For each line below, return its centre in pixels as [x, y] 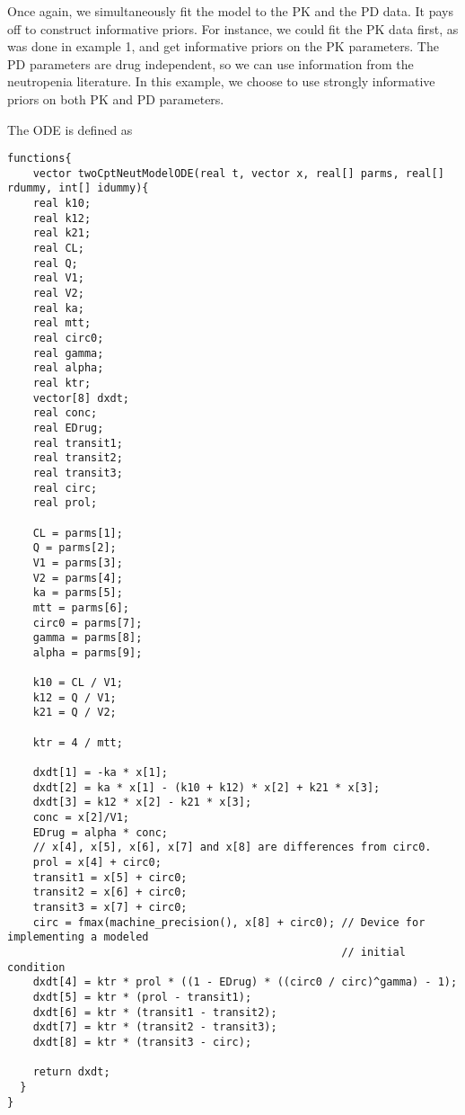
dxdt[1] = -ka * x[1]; [100, 773]
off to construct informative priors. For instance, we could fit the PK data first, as [233, 28]
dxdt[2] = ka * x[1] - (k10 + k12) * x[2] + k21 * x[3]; [206, 787]
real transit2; [78, 458]
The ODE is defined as [70, 129]
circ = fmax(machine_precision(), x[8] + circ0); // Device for [229, 922]
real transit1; [78, 443]
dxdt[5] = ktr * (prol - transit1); [142, 997]
